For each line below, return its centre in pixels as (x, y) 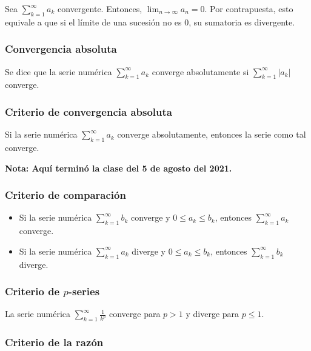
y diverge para (212, 314)
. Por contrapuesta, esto (249, 8)
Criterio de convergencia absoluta (89, 111)
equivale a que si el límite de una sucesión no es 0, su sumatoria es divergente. (150, 22)
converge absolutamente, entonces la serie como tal (212, 134)
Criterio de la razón (54, 342)
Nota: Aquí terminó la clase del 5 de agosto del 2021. (119, 168)
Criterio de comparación (65, 195)
